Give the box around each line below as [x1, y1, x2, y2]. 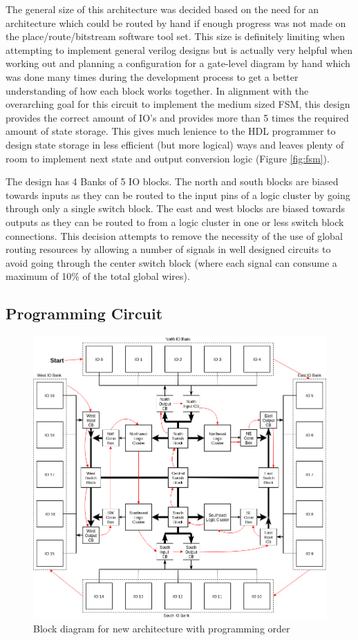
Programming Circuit [6, 303, 163, 324]
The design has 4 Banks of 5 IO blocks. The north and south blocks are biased [6, 174, 339, 189]
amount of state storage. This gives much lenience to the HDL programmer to [6, 124, 336, 138]
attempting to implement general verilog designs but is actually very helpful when [6, 42, 353, 57]
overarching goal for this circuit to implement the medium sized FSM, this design [6, 97, 350, 111]
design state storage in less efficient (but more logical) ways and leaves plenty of [6, 137, 344, 151]
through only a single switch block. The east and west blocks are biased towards [6, 201, 346, 216]
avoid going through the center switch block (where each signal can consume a [6, 255, 337, 270]
